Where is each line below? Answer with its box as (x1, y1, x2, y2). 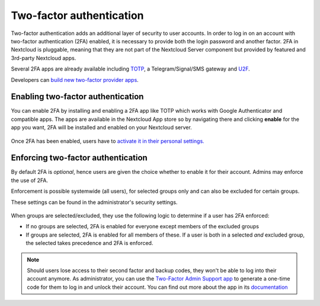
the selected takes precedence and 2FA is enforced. (25, 240, 153, 247)
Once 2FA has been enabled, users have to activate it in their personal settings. (11, 137, 204, 145)
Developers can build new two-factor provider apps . (11, 76, 139, 83)
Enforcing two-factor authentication (11, 153, 148, 163)
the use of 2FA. (11, 177, 49, 184)
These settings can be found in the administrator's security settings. (11, 199, 178, 206)
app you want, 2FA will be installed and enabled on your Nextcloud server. (11, 124, 192, 131)
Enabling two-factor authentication (11, 92, 144, 102)
